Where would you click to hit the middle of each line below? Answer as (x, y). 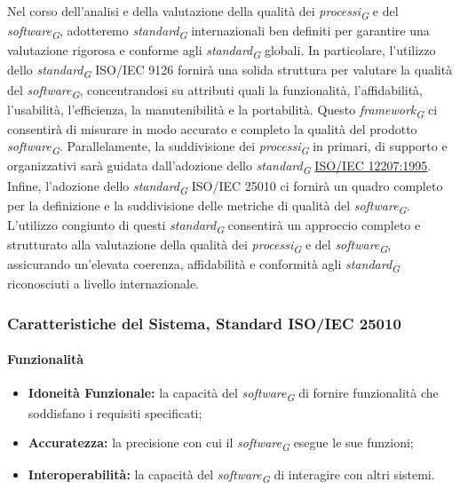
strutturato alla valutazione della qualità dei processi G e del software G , (199, 245)
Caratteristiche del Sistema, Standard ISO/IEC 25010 (204, 323)
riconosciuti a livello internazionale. (103, 284)
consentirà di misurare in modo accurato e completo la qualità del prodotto (212, 128)
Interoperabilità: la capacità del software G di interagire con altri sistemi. (231, 476)
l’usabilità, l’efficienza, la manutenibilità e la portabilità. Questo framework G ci (222, 110)
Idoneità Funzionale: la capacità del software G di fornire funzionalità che (233, 394)
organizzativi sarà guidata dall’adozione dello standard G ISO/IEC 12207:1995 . (219, 167)
